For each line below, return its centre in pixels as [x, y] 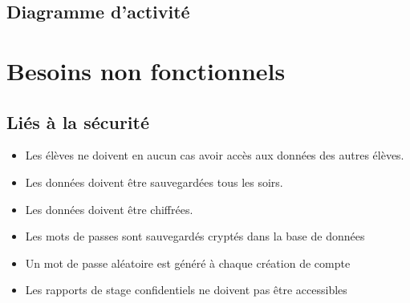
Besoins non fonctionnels [146, 70]
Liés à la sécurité [78, 121]
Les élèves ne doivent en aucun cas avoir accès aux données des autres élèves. [215, 155]
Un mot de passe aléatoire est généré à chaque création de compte [188, 263]
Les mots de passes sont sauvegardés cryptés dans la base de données [195, 236]
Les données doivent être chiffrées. [109, 209]
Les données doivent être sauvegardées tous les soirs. [154, 182]
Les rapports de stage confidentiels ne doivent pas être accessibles [186, 290]
